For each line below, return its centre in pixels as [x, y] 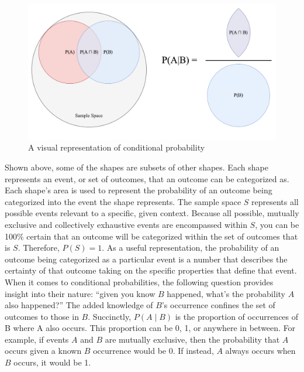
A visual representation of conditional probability [117, 147]
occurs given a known [43, 351]
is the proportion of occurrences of [237, 316]
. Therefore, [39, 248]
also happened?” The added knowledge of [79, 305]
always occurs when [260, 351]
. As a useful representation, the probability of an [191, 248]
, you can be [277, 224]
